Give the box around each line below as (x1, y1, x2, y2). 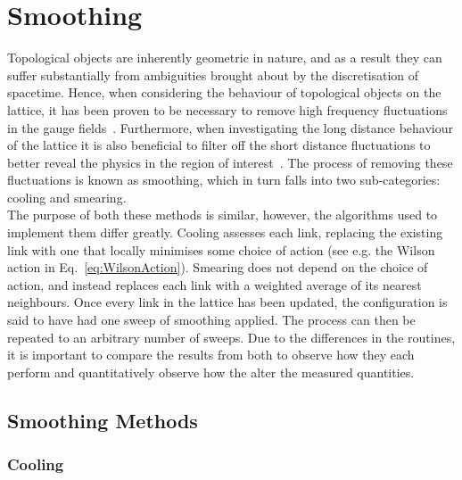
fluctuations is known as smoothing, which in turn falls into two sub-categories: (7, 170, 441, 189)
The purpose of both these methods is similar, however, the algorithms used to (7, 205, 438, 224)
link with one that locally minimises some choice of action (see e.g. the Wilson (7, 240, 435, 259)
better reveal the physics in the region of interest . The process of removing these (7, 153, 453, 171)
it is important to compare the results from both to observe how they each (7, 345, 415, 364)
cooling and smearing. (7, 187, 127, 206)
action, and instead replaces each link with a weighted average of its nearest (7, 275, 422, 294)
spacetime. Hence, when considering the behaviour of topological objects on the (7, 83, 441, 102)
